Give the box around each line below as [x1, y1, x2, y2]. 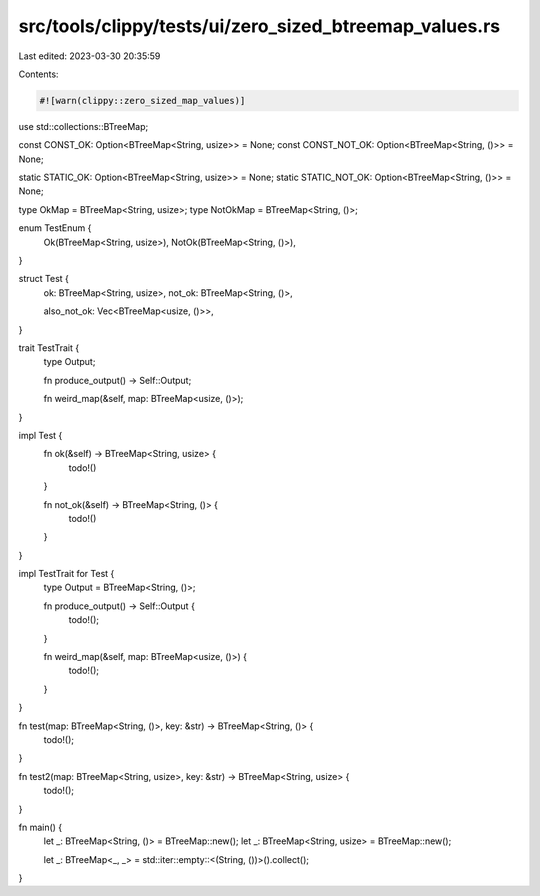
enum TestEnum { [18, 222, 92, 234]
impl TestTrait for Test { [18, 568, 115, 580]
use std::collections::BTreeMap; [18, 120, 149, 132]
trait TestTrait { [18, 341, 80, 354]
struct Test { [18, 273, 70, 285]
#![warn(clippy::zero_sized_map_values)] [39, 95, 246, 106]
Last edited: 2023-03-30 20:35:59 [18, 50, 161, 62]
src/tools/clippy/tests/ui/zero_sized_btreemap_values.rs [18, 15, 500, 37]
